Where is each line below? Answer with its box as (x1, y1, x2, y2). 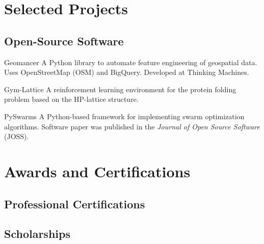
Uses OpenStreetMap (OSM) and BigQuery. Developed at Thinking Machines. (4, 67, 249, 77)
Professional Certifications (4, 196, 145, 211)
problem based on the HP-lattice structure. (4, 94, 139, 104)
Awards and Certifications (4, 160, 191, 181)
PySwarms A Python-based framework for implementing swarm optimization (4, 111, 245, 121)
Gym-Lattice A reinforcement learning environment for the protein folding (4, 84, 236, 94)
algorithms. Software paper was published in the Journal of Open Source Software (4, 121, 260, 131)
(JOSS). (4, 131, 29, 142)
